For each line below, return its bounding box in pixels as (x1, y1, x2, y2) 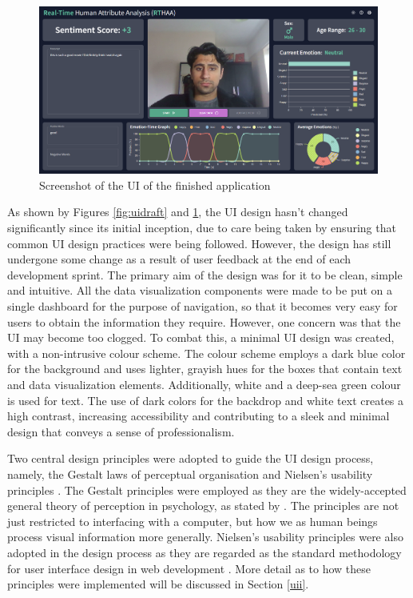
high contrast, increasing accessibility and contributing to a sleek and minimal (7, 407, 390, 424)
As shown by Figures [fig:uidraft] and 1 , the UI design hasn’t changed (7, 203, 348, 220)
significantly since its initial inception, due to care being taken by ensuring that (7, 219, 396, 236)
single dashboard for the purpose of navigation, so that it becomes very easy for (7, 298, 398, 315)
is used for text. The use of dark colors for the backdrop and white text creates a (7, 391, 404, 408)
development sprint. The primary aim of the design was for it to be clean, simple (7, 266, 403, 283)
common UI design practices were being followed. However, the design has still (7, 235, 391, 251)
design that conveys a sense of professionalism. (7, 423, 235, 439)
